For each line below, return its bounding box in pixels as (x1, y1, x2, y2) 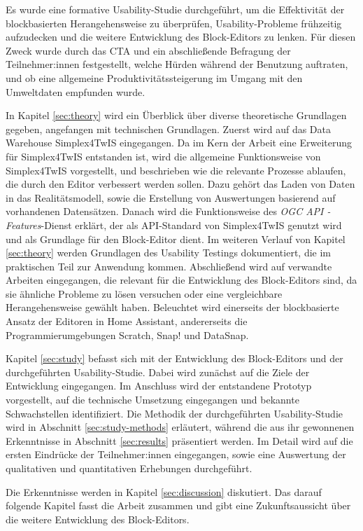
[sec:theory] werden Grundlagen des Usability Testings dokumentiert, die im (6, 245, 331, 260)
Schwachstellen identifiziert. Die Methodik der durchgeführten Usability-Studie (6, 406, 343, 420)
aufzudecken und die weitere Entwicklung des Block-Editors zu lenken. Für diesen (6, 29, 356, 44)
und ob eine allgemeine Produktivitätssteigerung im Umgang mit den (6, 70, 303, 85)
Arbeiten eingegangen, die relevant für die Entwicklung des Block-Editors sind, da (6, 273, 357, 287)
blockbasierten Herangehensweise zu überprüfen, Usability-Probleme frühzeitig (6, 15, 342, 30)
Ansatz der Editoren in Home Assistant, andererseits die (6, 314, 248, 329)
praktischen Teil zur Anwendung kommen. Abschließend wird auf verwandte (6, 258, 332, 273)
